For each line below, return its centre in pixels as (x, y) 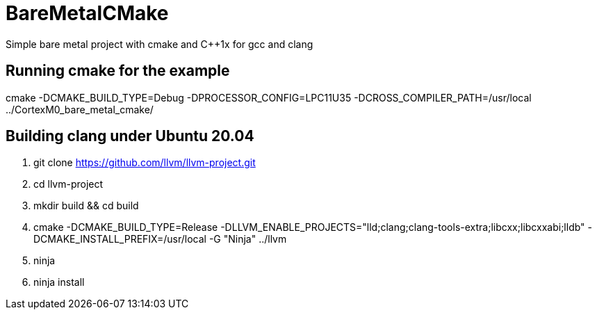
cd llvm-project (68, 184)
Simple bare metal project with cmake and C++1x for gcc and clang (160, 44)
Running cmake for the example (118, 71)
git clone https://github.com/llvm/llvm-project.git (145, 163)
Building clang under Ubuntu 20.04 (130, 136)
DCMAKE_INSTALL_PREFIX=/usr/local (120, 239)
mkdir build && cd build (86, 206)
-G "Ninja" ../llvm (248, 239)
